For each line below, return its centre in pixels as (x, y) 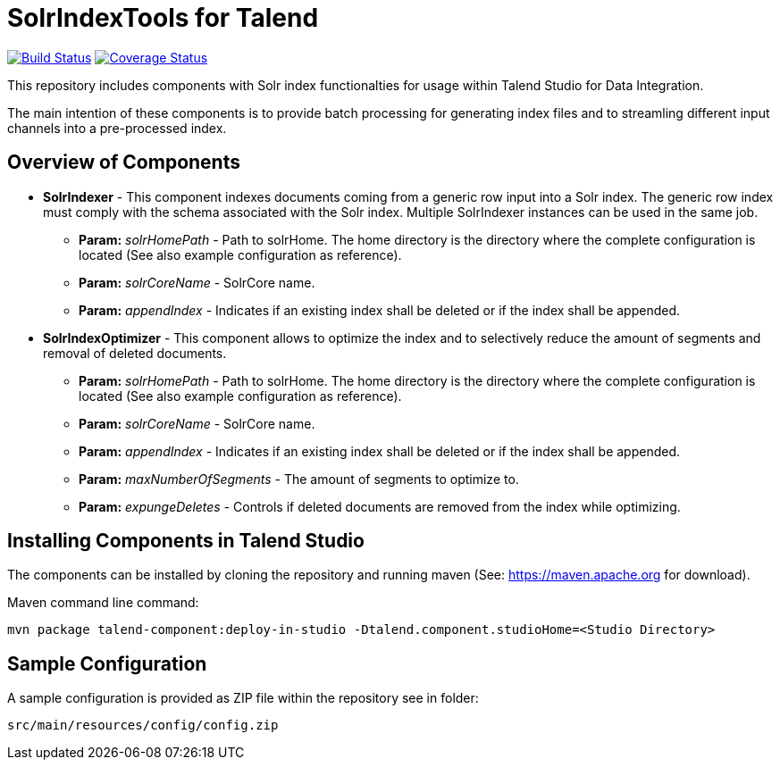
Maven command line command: (103, 603)
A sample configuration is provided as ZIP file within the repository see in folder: (243, 698)
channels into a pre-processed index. (117, 128)
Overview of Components (124, 163)
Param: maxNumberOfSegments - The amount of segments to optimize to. (299, 479)
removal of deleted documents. (135, 353)
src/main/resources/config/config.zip (143, 725)
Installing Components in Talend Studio (186, 541)
